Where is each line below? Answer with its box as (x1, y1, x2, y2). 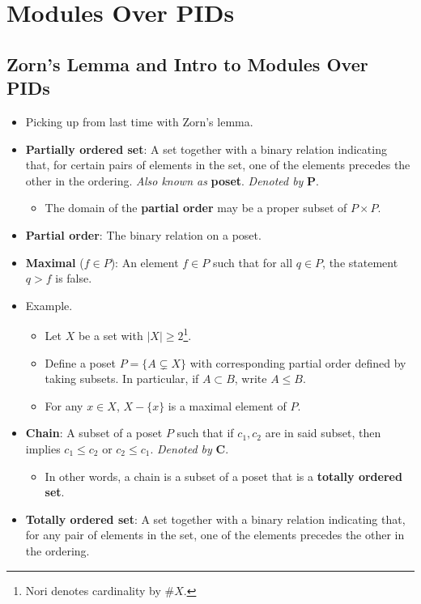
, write (234, 370, 267, 387)
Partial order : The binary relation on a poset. (25, 226, 262, 243)
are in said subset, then (265, 424, 381, 441)
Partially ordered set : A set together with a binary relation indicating (25, 140, 387, 157)
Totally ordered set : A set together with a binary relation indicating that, (25, 510, 406, 527)
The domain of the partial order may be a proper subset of (45, 199, 347, 216)
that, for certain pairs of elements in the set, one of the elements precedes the (25, 156, 410, 173)
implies (25, 440, 61, 457)
